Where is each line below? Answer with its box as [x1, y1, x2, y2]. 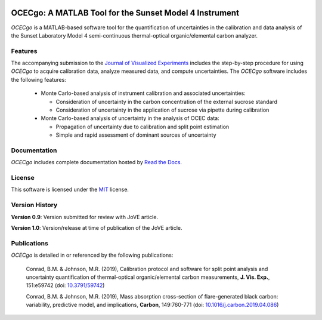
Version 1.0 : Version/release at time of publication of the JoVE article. [11, 224, 182, 231]
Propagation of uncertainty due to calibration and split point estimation [55, 123, 230, 130]
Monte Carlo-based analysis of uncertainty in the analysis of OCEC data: [41, 115, 220, 122]
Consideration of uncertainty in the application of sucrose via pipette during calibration [55, 106, 270, 113]
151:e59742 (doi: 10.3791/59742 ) [26, 282, 105, 289]
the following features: [11, 76, 67, 83]
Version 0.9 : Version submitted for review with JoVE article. [11, 213, 158, 220]
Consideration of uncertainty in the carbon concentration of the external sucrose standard [55, 98, 277, 105]
